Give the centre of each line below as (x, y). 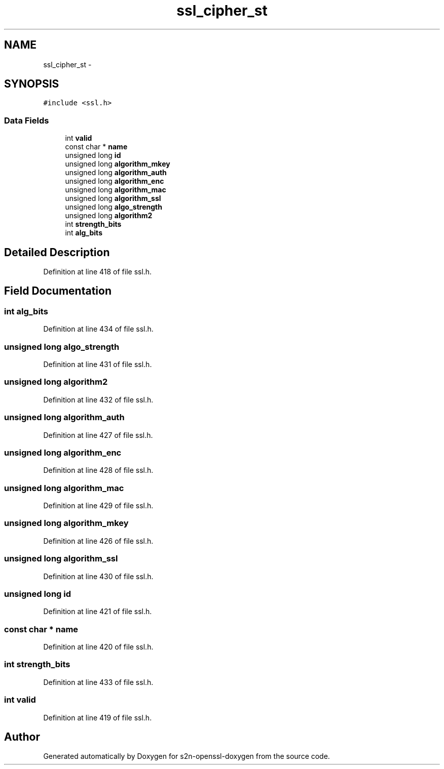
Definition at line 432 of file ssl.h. (98, 399)
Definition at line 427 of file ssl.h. (98, 435)
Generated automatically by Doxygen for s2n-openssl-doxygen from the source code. (187, 756)
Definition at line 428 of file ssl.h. (98, 470)
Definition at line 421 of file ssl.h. (98, 612)
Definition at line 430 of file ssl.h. (98, 576)
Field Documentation (58, 291)
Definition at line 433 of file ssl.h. (98, 682)
